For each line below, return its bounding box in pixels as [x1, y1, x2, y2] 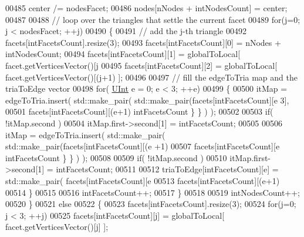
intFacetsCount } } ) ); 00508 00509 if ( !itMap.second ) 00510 [5, 151, 227, 163]
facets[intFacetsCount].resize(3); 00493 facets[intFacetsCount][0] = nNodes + [5, 36, 281, 48]
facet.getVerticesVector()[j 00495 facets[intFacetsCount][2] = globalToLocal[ [5, 59, 278, 71]
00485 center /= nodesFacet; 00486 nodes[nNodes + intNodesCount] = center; [5, 2, 288, 14]
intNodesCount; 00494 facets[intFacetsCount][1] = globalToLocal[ [5, 48, 241, 60]
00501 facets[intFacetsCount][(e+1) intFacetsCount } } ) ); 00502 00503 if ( [5, 105, 273, 118]
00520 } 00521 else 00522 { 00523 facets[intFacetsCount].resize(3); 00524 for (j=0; [5, 198, 296, 210]
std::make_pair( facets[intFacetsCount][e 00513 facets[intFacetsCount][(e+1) [5, 174, 280, 186]
